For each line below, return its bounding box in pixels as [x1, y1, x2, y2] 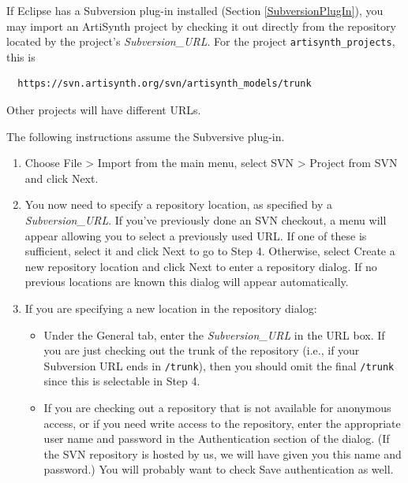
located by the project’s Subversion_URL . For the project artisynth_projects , [6, 33, 395, 50]
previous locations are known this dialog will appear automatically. [24, 273, 349, 290]
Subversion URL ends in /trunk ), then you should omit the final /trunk [43, 357, 395, 373]
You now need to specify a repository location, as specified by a [24, 196, 333, 213]
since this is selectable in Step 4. [43, 373, 200, 389]
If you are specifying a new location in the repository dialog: [24, 299, 317, 316]
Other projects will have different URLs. [6, 102, 201, 118]
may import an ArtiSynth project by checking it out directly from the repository [6, 17, 396, 34]
